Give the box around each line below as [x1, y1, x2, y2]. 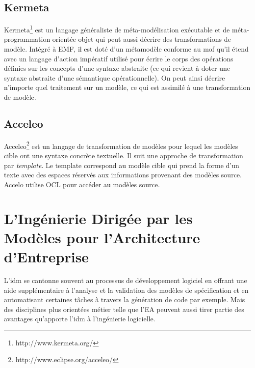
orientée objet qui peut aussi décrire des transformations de [52, 34, 231, 44]
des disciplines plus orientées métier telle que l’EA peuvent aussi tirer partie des [4, 304, 244, 314]
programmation [4, 34, 51, 44]
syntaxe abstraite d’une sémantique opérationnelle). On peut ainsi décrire [4, 72, 225, 83]
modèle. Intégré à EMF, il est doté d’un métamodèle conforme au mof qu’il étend [4, 44, 249, 54]
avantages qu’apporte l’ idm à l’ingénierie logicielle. [4, 313, 155, 324]
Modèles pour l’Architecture [4, 227, 200, 247]
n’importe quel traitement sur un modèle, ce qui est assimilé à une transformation [4, 82, 251, 92]
